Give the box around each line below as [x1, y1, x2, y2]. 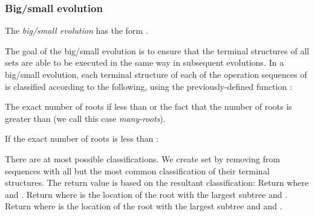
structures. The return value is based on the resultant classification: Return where [5, 176, 309, 189]
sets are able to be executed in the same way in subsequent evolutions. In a [5, 56, 284, 69]
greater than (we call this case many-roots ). [5, 112, 166, 124]
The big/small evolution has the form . [5, 24, 148, 37]
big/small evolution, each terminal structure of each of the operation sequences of [5, 68, 307, 80]
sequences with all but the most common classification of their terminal [5, 164, 270, 177]
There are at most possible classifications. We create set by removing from [5, 152, 280, 165]
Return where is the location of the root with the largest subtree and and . [5, 200, 283, 212]
